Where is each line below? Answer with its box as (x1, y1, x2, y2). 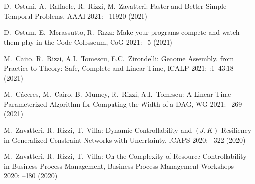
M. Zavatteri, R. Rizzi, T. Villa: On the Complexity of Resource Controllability (4, 151, 247, 161)
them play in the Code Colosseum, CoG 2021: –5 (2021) (4, 36, 172, 47)
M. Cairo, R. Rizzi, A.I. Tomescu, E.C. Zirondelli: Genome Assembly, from (4, 53, 234, 63)
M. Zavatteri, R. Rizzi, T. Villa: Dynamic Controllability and (4, 124, 192, 135)
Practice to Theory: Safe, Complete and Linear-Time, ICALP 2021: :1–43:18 (4, 62, 234, 73)
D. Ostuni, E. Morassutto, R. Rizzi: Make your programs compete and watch (4, 27, 240, 37)
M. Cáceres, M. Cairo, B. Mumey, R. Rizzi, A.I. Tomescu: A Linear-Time (4, 89, 231, 99)
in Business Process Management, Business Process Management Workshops (4, 160, 234, 171)
